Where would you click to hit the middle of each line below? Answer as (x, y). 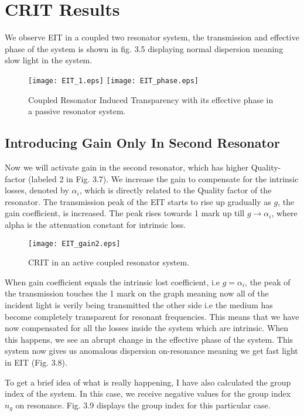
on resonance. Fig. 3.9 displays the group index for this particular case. (143, 405)
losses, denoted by (37, 190)
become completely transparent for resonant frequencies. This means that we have (152, 316)
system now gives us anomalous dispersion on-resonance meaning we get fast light (151, 351)
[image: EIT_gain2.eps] (74, 243)
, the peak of (268, 282)
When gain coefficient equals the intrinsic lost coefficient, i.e (112, 282)
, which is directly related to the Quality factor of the (175, 190)
